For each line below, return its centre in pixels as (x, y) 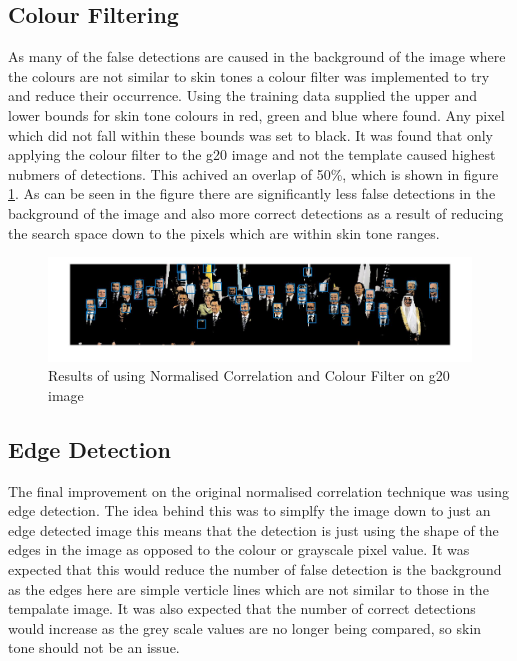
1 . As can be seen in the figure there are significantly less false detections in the (252, 193)
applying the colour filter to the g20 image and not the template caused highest (252, 154)
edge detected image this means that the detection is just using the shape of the (253, 529)
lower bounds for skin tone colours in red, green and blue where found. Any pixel (256, 114)
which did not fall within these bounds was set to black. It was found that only (250, 134)
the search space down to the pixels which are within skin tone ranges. (224, 232)
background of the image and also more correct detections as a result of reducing (256, 212)
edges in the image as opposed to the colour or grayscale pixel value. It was (239, 549)
